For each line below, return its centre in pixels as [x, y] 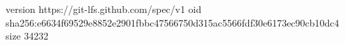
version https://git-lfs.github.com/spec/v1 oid [104, 9]
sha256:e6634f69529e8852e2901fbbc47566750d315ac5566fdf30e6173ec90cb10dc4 [172, 22]
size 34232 [27, 36]
